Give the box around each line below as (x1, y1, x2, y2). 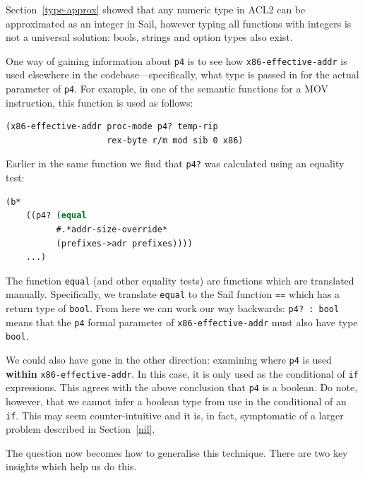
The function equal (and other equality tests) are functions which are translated (6, 273, 354, 287)
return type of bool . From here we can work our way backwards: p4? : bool (6, 301, 340, 315)
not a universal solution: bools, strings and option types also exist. (6, 30, 293, 44)
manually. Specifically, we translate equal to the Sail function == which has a (6, 287, 340, 301)
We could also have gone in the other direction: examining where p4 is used (6, 352, 332, 366)
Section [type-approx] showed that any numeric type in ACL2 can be (6, 2, 306, 16)
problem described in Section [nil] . (6, 422, 155, 436)
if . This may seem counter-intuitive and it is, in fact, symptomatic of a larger (6, 407, 344, 422)
